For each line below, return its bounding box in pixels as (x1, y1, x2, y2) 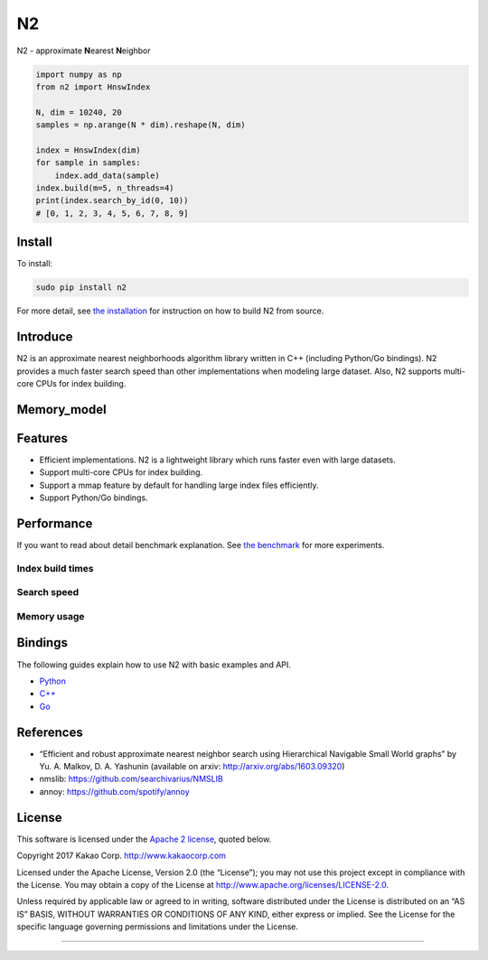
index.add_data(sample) (54, 170, 160, 181)
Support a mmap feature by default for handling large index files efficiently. (39, 480, 320, 490)
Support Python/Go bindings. (39, 492, 148, 503)
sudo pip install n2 (35, 283, 127, 293)
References (16, 724, 83, 740)
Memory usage (16, 610, 85, 622)
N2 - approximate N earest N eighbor (16, 45, 151, 56)
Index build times (16, 562, 94, 574)
